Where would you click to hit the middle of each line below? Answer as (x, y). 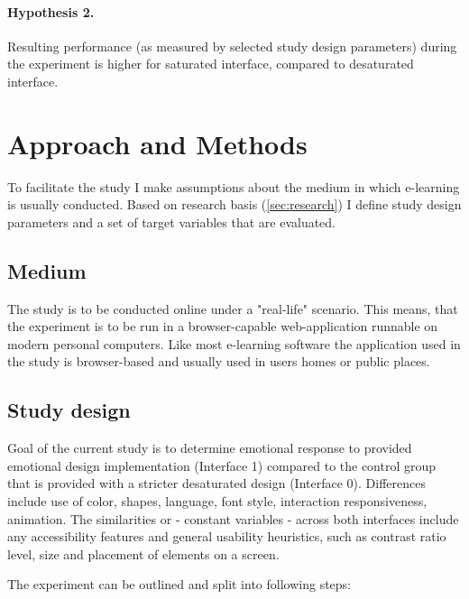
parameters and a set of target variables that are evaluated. (172, 221)
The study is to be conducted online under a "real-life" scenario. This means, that (233, 308)
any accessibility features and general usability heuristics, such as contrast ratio (227, 536)
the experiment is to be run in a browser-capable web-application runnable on (223, 326)
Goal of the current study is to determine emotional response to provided (210, 448)
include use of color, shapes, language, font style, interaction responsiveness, (217, 501)
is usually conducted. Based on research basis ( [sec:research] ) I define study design (234, 204)
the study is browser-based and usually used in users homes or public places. (219, 361)
